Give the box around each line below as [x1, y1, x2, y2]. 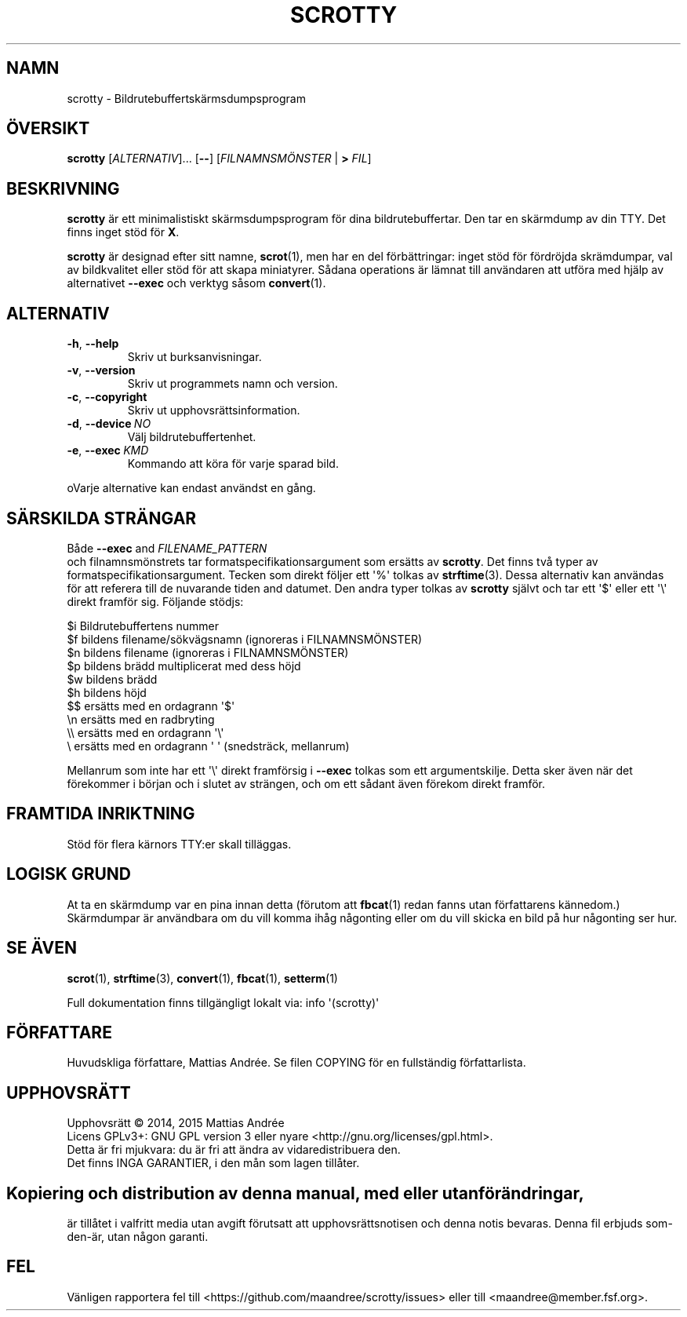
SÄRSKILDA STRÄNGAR [6, 508, 197, 528]
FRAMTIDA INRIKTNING [6, 804, 195, 824]
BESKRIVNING [6, 178, 120, 199]
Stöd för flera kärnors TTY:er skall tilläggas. [67, 837, 292, 851]
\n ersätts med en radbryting [67, 712, 215, 726]
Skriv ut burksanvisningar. [127, 350, 262, 364]
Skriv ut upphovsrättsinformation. [127, 403, 300, 418]
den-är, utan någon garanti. [67, 1230, 209, 1244]
